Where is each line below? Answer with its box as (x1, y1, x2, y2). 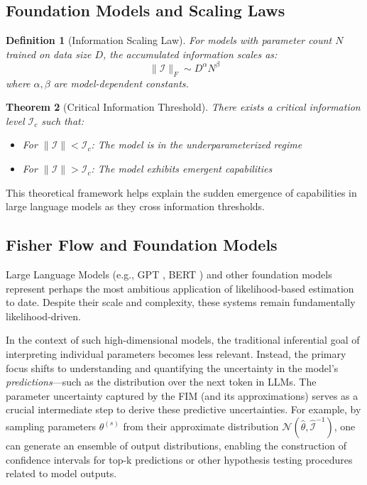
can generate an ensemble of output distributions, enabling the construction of (6, 437, 346, 452)
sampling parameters (6, 418, 97, 433)
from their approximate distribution (123, 418, 279, 433)
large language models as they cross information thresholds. (6, 199, 265, 214)
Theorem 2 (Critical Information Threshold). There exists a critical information (6, 99, 361, 114)
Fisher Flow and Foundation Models (6, 234, 278, 256)
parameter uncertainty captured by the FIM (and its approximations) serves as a (6, 388, 358, 403)
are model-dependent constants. (53, 75, 189, 90)
